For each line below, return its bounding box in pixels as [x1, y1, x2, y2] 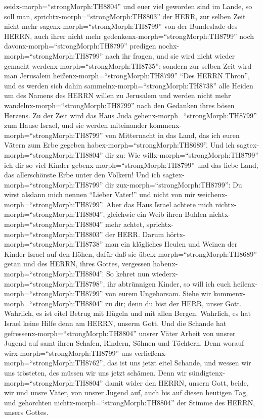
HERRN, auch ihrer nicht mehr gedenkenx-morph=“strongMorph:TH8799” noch [4, 30, 254, 41]
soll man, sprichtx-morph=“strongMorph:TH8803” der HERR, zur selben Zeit [4, 11, 246, 21]
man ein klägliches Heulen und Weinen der [105, 239, 238, 249]
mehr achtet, [105, 219, 145, 229]
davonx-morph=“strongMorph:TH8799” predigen [4, 40, 156, 51]
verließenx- [134, 347, 168, 358]
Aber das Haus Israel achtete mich [106, 199, 213, 209]
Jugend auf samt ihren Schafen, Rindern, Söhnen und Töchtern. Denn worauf [4, 338, 244, 348]
